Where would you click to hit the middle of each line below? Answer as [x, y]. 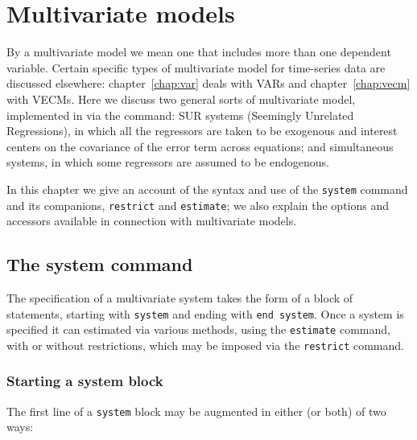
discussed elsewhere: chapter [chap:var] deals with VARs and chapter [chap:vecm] [208, 83]
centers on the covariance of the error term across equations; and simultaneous [200, 146]
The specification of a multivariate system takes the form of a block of [180, 297]
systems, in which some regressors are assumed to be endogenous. [168, 162]
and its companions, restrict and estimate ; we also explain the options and [198, 205]
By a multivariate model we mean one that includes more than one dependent [199, 52]
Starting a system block [85, 381]
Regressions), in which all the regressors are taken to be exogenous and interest [202, 131]
